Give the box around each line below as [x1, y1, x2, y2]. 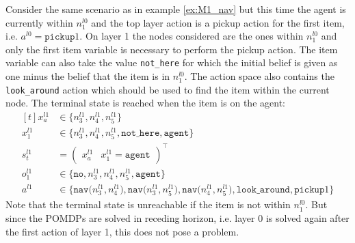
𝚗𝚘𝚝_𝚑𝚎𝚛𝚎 [121, 128, 160, 139]
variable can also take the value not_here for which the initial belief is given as [5, 55, 338, 70]
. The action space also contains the [184, 69, 334, 83]
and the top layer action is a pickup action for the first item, [91, 15, 345, 29]
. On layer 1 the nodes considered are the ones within [79, 29, 304, 43]
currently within [5, 15, 73, 29]
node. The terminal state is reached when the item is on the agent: [5, 96, 285, 110]
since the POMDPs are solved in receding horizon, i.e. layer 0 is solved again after [5, 211, 350, 225]
